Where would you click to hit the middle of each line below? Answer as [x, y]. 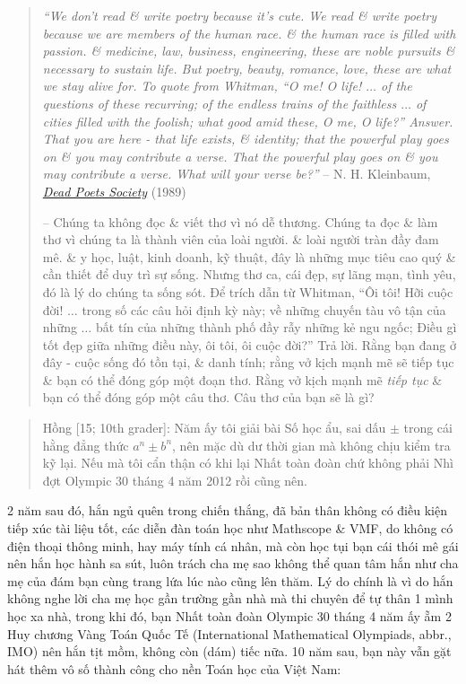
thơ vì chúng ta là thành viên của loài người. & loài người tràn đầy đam [241, 239]
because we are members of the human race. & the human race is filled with [249, 33]
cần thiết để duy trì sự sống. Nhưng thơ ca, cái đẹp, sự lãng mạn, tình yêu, [249, 274]
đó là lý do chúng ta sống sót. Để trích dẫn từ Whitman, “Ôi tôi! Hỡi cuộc [248, 291]
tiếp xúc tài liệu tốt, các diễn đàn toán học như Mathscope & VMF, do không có [230, 528]
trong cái [428, 428]
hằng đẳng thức [86, 445]
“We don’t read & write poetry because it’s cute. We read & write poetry [240, 15]
